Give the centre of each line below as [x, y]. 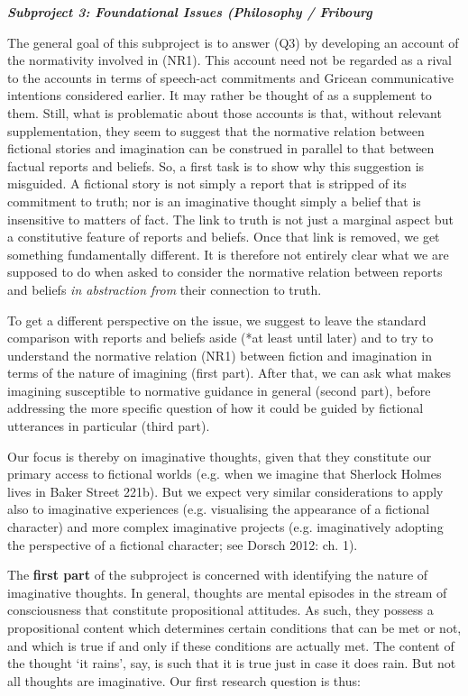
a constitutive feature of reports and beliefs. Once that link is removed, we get [224, 237]
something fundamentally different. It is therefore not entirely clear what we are [228, 254]
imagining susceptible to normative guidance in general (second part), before [219, 390]
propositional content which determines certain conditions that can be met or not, [234, 627]
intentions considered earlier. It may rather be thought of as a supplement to [220, 95]
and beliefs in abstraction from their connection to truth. [165, 289]
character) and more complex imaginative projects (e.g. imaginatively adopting [225, 527]
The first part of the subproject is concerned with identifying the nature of [218, 575]
